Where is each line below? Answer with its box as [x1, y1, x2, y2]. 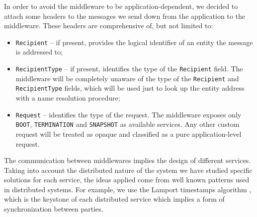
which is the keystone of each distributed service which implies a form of [4, 194, 225, 204]
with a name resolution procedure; [15, 93, 120, 103]
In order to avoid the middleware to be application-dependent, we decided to [4, 1, 238, 11]
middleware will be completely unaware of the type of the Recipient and [15, 73, 239, 83]
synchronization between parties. [4, 204, 103, 214]
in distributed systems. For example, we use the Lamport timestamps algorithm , [4, 184, 252, 194]
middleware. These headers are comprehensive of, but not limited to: [4, 20, 213, 31]
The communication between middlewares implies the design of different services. [4, 155, 251, 165]
